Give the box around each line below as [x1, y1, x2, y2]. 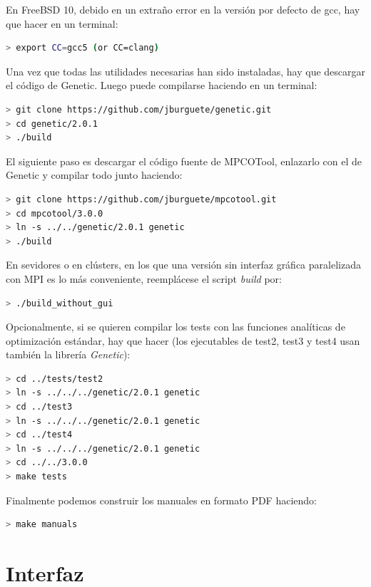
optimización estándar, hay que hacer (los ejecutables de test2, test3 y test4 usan [6, 333, 360, 348]
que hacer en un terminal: [6, 16, 118, 31]
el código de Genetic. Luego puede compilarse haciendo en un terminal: [6, 78, 317, 93]
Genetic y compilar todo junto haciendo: [6, 167, 183, 182]
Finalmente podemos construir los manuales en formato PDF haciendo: [6, 492, 317, 507]
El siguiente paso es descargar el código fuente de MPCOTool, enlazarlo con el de [6, 153, 362, 168]
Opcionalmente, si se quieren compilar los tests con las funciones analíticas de [6, 319, 345, 334]
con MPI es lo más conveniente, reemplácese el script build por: [6, 271, 282, 286]
